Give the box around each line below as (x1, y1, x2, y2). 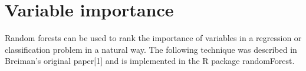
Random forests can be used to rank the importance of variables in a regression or (5, 32, 302, 44)
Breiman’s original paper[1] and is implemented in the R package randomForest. (5, 55, 295, 67)
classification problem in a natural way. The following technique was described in (5, 43, 297, 55)
